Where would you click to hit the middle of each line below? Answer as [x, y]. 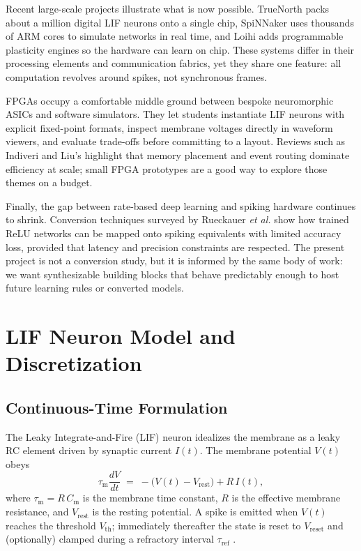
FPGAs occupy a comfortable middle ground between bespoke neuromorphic [170, 100]
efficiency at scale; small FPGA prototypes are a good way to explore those [167, 168]
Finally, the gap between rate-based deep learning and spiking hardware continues [181, 205]
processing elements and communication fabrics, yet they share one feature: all [174, 63]
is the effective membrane [286, 498]
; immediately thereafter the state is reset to [206, 525]
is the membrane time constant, [150, 498]
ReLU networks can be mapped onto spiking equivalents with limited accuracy [174, 233]
